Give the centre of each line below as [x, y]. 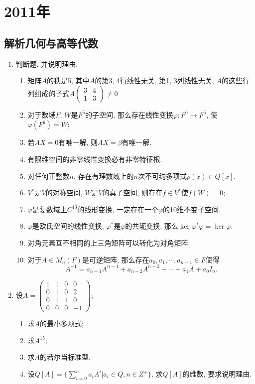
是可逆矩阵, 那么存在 [116, 259]
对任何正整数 [49, 176]
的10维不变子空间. [192, 209]
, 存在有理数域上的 [104, 176]
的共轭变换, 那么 [152, 226]
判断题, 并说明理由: [47, 64]
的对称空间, [64, 192]
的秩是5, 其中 [68, 80]
